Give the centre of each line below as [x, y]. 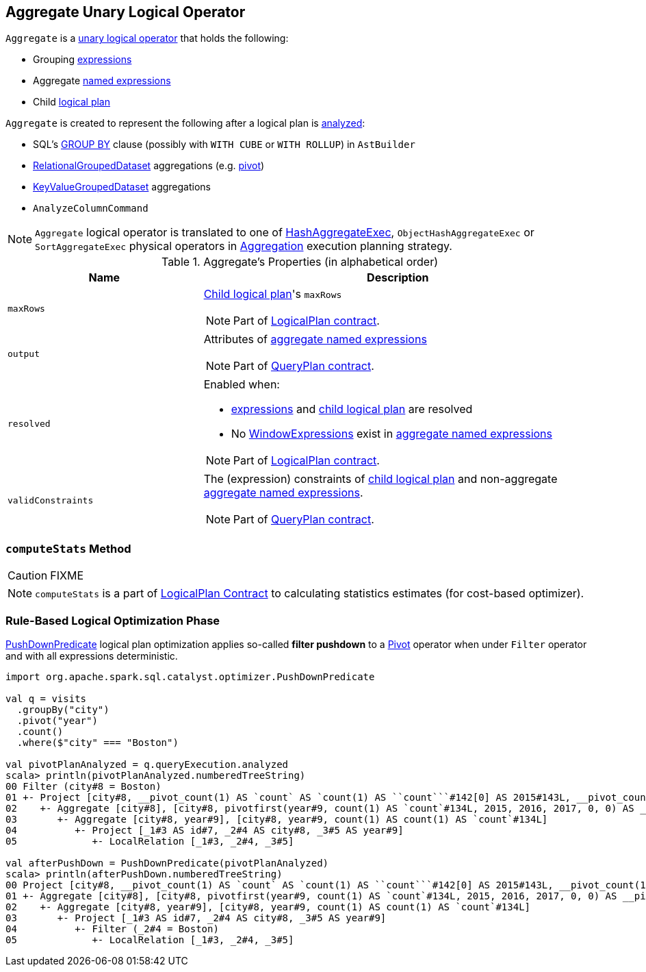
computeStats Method [68, 548]
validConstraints [51, 500]
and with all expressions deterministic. [92, 656]
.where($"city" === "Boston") [98, 742]
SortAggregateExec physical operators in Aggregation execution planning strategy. [244, 246]
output [24, 353]
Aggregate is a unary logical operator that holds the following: [147, 38]
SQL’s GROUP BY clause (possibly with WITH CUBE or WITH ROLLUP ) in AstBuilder [224, 145]
